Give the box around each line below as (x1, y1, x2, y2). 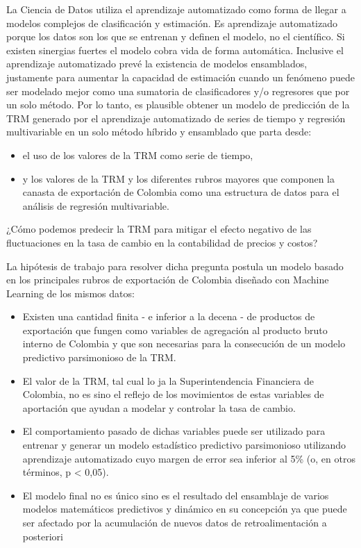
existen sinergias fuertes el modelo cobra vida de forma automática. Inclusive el (6, 42, 344, 57)
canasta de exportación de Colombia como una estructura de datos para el (22, 185, 339, 199)
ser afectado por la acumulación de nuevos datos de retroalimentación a (22, 515, 327, 529)
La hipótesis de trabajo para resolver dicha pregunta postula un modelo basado (6, 258, 344, 273)
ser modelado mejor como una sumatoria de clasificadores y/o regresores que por (6, 83, 350, 98)
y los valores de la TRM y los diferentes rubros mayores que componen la (22, 171, 335, 185)
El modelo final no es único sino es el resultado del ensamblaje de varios (22, 488, 329, 502)
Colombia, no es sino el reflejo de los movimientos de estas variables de (22, 387, 324, 401)
